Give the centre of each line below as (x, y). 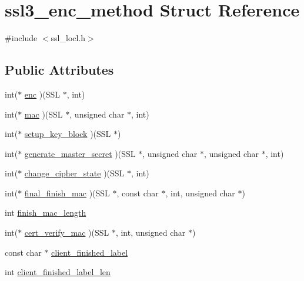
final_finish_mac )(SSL (67, 193)
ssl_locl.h (68, 38)
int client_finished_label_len (58, 272)
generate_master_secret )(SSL (80, 153)
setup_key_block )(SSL (68, 134)
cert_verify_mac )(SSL (67, 233)
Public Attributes (59, 70)
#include (21, 38)
